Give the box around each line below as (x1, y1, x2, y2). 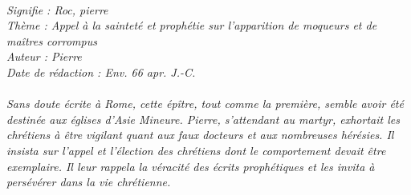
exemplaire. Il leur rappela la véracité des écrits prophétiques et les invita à (6, 157, 375, 174)
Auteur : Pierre (6, 48, 82, 65)
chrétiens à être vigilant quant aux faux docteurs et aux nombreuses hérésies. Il (6, 126, 394, 143)
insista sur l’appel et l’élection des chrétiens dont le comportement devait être (6, 141, 386, 158)
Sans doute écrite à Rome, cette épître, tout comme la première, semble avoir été (6, 95, 404, 112)
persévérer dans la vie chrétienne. (6, 173, 171, 190)
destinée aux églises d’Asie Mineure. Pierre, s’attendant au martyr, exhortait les (6, 110, 400, 127)
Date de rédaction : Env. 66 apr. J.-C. (6, 63, 196, 80)
